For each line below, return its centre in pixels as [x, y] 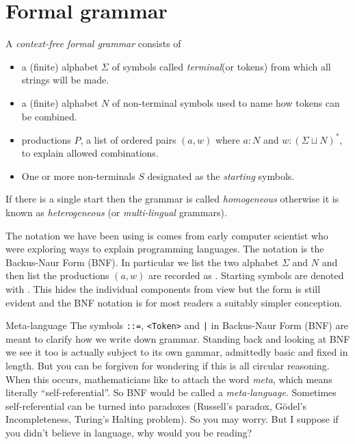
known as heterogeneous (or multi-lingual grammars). [116, 212]
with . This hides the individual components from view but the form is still [163, 288]
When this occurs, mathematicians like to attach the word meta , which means [169, 379]
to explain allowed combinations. [90, 153]
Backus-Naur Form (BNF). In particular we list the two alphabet [142, 262]
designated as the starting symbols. [221, 175]
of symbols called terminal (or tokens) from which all [221, 66]
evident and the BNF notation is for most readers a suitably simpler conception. [174, 302]
